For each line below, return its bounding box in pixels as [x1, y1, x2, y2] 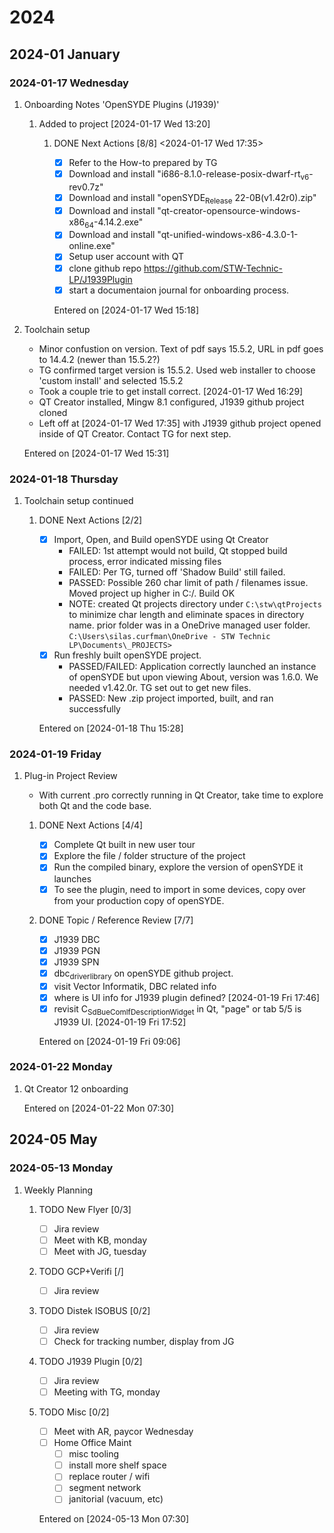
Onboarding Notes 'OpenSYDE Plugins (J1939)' [23, 98, 220, 110]
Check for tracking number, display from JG [53, 1335, 235, 1347]
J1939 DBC [53, 933, 101, 945]
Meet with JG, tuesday [53, 1245, 147, 1257]
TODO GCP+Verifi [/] [38, 1265, 124, 1277]
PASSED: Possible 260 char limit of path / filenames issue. [68, 577, 309, 588]
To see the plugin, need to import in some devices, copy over [53, 883, 306, 895]
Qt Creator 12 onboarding [23, 1082, 129, 1095]
